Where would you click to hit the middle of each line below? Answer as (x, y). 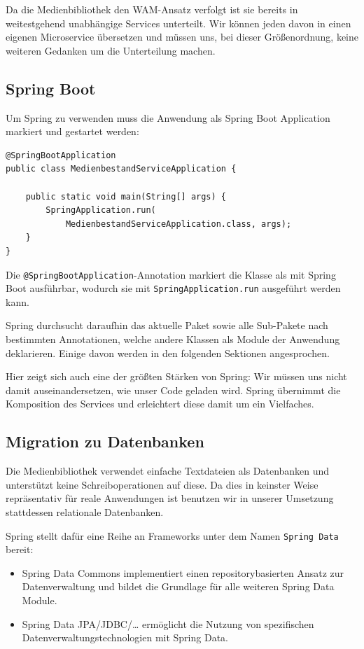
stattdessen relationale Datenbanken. (85, 511)
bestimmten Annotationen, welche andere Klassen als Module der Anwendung (173, 339)
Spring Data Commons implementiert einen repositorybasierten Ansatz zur (183, 572)
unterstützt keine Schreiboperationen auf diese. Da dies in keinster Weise (162, 484)
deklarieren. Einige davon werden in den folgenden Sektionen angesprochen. (168, 353)
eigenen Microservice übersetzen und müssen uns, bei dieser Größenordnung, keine (182, 37)
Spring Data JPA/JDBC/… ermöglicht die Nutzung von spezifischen (168, 623)
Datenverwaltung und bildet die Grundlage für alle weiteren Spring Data (178, 586)
